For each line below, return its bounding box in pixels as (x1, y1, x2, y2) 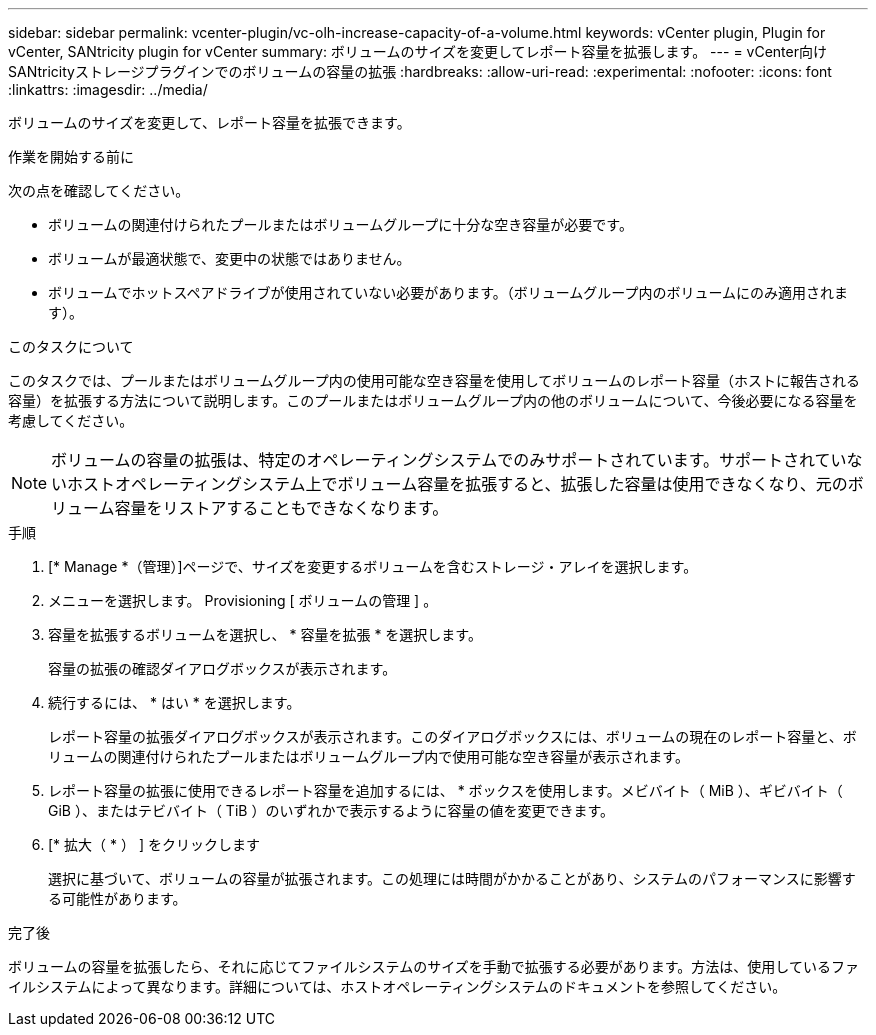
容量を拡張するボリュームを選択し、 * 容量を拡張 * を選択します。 (48, 626, 482, 643)
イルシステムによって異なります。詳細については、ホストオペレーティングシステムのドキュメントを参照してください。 (8, 978, 787, 995)
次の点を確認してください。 (8, 182, 190, 199)
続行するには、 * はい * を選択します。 (48, 694, 301, 711)
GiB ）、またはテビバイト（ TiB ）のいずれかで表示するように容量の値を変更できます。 (48, 802, 614, 819)
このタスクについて (8, 338, 134, 355)
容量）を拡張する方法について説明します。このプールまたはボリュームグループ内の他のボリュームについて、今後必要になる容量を (8, 392, 858, 409)
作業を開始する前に (8, 148, 134, 165)
